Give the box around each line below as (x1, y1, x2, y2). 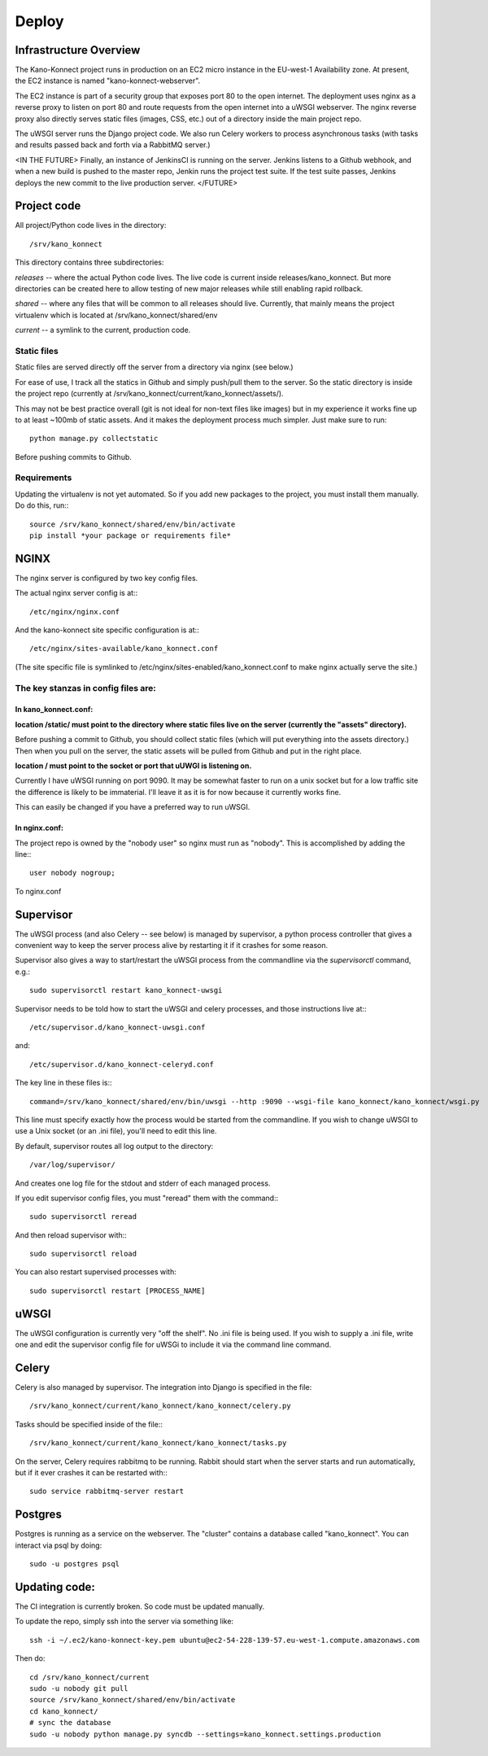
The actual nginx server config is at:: (15, 588, 138, 598)
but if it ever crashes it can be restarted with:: (15, 1468, 168, 1477)
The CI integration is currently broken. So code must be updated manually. (15, 1601, 265, 1611)
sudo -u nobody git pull (29, 1684, 129, 1693)
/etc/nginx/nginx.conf (29, 607, 120, 616)
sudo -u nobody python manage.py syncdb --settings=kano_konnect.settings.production (29, 1729, 381, 1739)
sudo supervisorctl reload (29, 1249, 137, 1259)
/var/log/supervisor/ (29, 1160, 115, 1169)
